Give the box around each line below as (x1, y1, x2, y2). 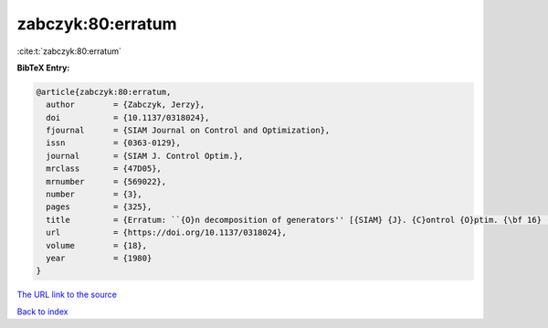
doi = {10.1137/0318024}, (46, 112, 210, 122)
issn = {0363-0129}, (46, 138, 182, 148)
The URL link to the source (16, 289, 118, 301)
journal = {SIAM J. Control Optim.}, (46, 151, 244, 161)
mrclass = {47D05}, (46, 164, 162, 174)
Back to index (16, 306, 68, 317)
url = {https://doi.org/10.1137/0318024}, (46, 227, 287, 238)
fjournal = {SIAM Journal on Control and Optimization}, (46, 125, 331, 136)
